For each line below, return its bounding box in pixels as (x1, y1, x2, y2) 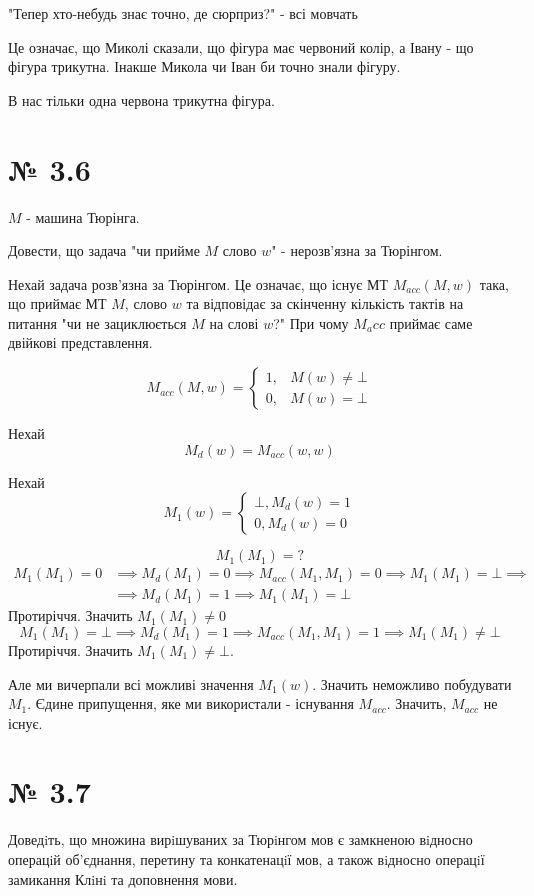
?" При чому (273, 312, 349, 333)
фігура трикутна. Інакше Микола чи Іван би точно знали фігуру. (8, 56, 401, 77)
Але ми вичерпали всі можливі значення (8, 673, 254, 694)
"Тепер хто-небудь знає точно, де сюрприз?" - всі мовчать (8, 3, 358, 23)
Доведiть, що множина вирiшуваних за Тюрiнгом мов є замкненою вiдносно (8, 829, 473, 850)
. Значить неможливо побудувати (312, 673, 512, 694)
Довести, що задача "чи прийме (8, 240, 200, 261)
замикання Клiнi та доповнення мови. (8, 868, 238, 889)
